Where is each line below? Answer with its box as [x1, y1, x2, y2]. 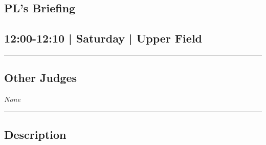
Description [4, 127, 66, 142]
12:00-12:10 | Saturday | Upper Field [4, 30, 203, 46]
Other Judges [4, 70, 77, 86]
